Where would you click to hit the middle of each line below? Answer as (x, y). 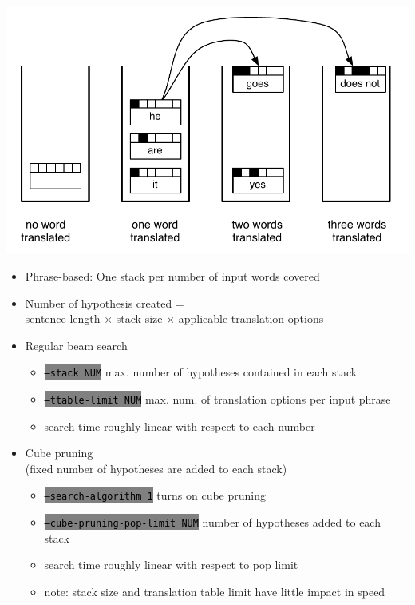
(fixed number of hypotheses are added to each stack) (156, 468)
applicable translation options (251, 318)
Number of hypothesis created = (105, 302)
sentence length (63, 318)
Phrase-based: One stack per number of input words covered (172, 275)
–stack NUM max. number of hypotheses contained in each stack (201, 372)
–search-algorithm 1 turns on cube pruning (155, 495)
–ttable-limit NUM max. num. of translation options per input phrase (217, 399)
